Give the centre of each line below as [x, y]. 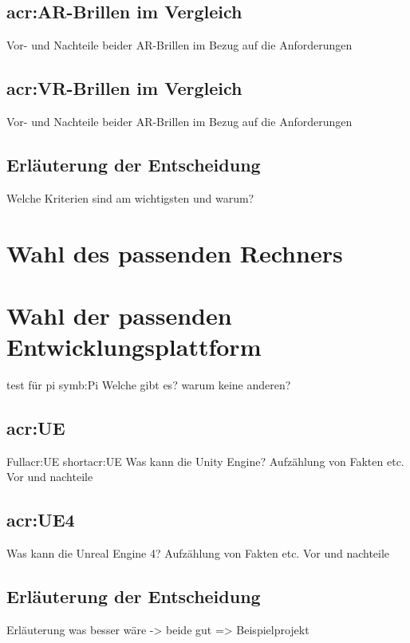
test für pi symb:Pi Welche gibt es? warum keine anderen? [149, 385]
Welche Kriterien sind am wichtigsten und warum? [130, 197]
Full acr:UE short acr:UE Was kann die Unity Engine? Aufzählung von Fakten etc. [205, 461]
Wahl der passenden [119, 315]
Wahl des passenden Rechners [175, 252]
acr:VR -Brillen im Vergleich [124, 88]
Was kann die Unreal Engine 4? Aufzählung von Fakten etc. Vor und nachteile [198, 553]
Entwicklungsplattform [134, 347]
